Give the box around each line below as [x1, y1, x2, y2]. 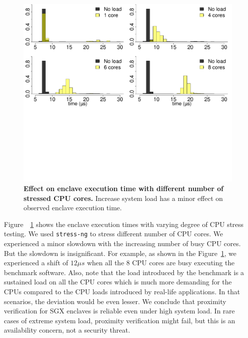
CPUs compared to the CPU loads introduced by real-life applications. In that [4, 286, 240, 296]
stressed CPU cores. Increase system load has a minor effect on [24, 193, 223, 203]
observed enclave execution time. [24, 202, 122, 213]
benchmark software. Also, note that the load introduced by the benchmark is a [4, 267, 244, 277]
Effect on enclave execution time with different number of [24, 183, 224, 193]
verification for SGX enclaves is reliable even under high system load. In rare [4, 306, 235, 316]
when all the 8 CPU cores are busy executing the [87, 257, 235, 268]
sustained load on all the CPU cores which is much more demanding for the [4, 277, 232, 287]
